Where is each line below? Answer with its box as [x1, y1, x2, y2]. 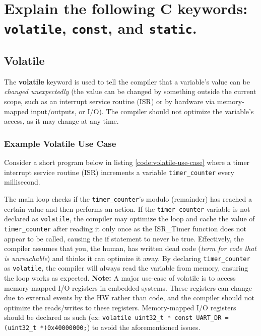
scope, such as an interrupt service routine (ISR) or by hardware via [4, 96, 215, 107]
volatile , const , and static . [4, 18, 197, 38]
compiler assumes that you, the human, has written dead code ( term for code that [4, 243, 257, 254]
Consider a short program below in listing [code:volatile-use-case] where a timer [4, 157, 250, 167]
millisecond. [4, 177, 40, 187]
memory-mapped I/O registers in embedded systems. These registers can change [4, 282, 252, 293]
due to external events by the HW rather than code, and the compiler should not [4, 292, 254, 303]
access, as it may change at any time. [4, 116, 119, 126]
